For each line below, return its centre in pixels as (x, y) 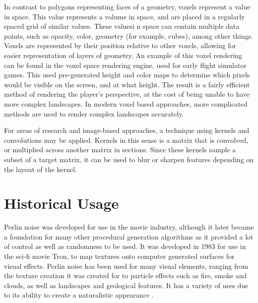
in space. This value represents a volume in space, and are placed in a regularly (125, 16)
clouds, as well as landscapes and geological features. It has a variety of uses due (126, 285)
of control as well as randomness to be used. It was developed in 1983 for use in (125, 246)
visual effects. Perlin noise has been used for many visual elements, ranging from (126, 266)
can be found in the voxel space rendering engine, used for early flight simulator (125, 65)
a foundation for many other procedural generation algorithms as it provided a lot (129, 236)
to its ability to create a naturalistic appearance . (79, 295)
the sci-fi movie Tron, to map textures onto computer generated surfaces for (119, 256)
